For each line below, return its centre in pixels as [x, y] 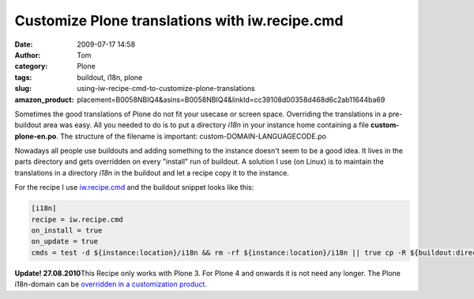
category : [31, 66]
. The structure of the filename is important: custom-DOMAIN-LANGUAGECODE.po [191, 136]
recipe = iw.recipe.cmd [77, 219]
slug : [23, 89]
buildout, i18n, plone [110, 77]
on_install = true [67, 231]
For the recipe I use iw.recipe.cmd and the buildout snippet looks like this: [134, 187]
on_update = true [65, 242]
